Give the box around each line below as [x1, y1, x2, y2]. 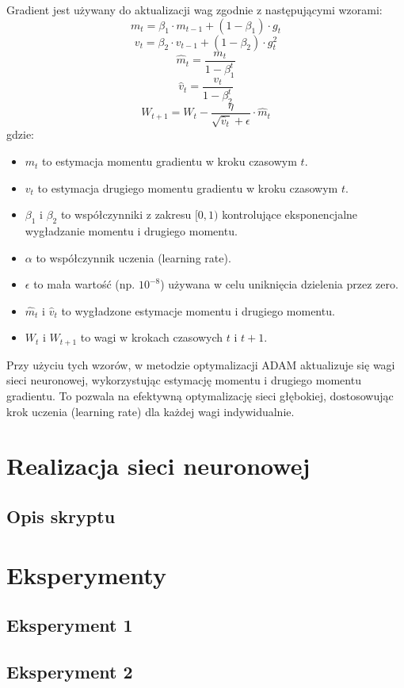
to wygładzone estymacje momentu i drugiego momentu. [61, 302, 335, 319]
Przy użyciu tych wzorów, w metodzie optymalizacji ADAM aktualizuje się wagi [6, 356, 395, 373]
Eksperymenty [6, 558, 166, 591]
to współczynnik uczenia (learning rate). [36, 249, 231, 266]
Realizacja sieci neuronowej [6, 449, 311, 482]
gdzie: [6, 126, 34, 143]
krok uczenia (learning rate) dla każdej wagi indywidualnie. [6, 403, 295, 419]
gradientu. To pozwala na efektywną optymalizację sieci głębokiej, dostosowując [6, 388, 394, 404]
